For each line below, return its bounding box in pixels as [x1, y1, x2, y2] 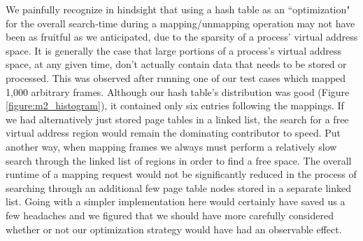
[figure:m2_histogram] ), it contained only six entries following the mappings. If [6, 98, 344, 113]
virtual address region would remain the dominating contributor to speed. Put [6, 125, 341, 140]
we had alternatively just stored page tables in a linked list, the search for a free [6, 111, 349, 126]
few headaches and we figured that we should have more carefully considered [6, 207, 334, 222]
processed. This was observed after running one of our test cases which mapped [6, 70, 346, 85]
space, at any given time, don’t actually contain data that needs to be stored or [6, 57, 347, 71]
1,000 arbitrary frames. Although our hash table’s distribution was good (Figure [6, 84, 350, 99]
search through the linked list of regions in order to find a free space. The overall [6, 153, 352, 167]
